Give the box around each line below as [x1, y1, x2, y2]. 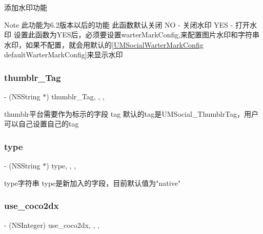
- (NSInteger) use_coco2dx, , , [4, 219, 99, 230]
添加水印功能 [4, 2, 47, 12]
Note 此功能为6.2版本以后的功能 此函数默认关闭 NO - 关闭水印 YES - [4, 19, 233, 30]
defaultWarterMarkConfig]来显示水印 [4, 49, 123, 60]
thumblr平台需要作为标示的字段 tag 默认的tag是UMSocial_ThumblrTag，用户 [4, 108, 258, 119]
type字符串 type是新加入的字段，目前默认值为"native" [4, 177, 181, 188]
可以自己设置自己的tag [4, 118, 79, 129]
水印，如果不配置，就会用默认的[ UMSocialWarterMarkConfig [4, 39, 204, 50]
